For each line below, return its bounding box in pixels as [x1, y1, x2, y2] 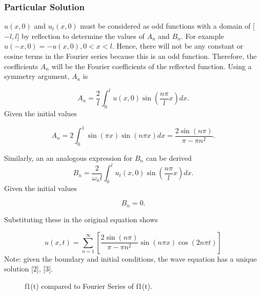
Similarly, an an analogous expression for [4, 152, 133, 163]
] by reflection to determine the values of [17, 30, 145, 41]
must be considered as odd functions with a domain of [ [80, 20, 255, 31]
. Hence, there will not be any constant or [112, 40, 244, 51]
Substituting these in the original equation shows [4, 214, 158, 224]
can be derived [146, 152, 192, 163]
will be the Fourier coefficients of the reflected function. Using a [51, 60, 252, 71]
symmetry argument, [4, 71, 70, 81]
